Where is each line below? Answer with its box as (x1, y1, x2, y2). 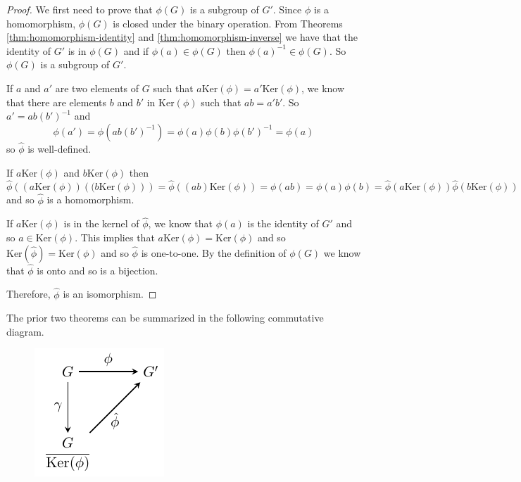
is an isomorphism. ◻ (63, 286, 157, 301)
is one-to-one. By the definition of (141, 245, 287, 260)
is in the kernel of (63, 216, 139, 231)
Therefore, (6, 286, 51, 301)
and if (123, 43, 149, 58)
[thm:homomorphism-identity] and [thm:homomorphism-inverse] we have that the (6, 30, 358, 44)
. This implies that (75, 230, 155, 244)
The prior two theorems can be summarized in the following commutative (6, 310, 324, 325)
